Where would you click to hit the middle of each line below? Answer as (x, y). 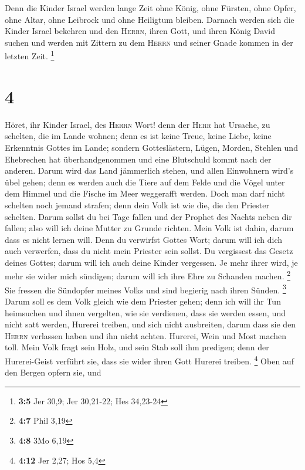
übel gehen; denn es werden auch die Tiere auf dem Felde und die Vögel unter (145, 182)
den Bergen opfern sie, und (53, 372)
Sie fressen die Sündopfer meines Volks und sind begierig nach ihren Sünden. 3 (145, 289)
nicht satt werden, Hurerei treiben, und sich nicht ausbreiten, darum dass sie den (150, 324)
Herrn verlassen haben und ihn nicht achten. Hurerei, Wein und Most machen (146, 335)
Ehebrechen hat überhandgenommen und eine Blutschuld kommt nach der (138, 159)
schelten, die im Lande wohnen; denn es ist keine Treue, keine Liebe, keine (138, 136)
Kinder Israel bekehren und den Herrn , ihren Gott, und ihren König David (140, 31)
